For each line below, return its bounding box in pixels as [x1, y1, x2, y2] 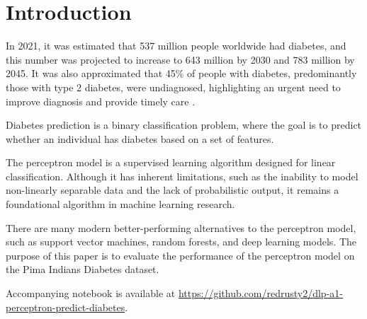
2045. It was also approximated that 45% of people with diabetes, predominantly [6, 66, 357, 81]
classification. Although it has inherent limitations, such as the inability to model [6, 168, 358, 183]
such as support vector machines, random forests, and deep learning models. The [6, 234, 356, 249]
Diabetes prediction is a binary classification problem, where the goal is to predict [6, 117, 362, 132]
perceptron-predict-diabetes [6, 299, 125, 314]
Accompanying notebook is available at [6, 286, 176, 301]
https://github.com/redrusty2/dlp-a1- [178, 286, 343, 301]
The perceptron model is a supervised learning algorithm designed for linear [6, 155, 336, 170]
